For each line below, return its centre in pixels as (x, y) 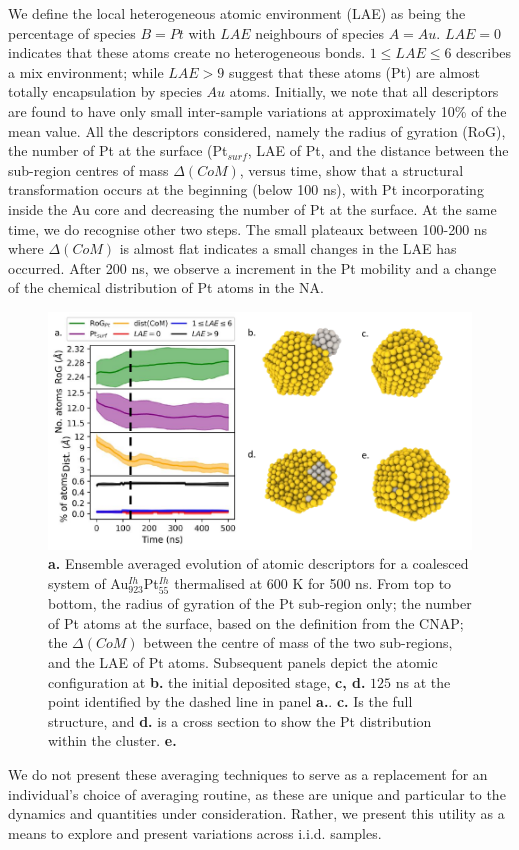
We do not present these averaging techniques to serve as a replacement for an (248, 773)
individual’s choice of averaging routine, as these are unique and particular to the (257, 793)
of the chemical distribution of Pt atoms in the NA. (166, 287)
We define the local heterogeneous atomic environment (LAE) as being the (237, 13)
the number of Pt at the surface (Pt (118, 150)
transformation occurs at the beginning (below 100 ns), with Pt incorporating (246, 189)
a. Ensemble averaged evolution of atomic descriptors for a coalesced (258, 563)
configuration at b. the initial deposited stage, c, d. (207, 681)
